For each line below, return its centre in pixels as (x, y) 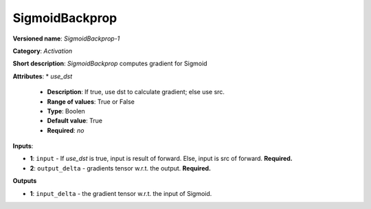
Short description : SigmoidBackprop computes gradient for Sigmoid (110, 64)
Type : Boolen (66, 111)
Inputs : (23, 146)
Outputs (25, 181)
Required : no (66, 130)
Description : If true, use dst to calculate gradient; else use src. (136, 92)
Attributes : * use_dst (43, 76)
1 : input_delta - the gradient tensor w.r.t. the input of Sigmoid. (121, 193)
